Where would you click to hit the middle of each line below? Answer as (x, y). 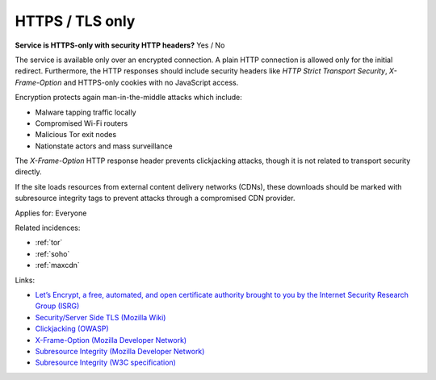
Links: (25, 280)
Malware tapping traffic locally (86, 112)
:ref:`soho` (52, 253)
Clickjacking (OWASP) (72, 329)
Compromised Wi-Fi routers (82, 123)
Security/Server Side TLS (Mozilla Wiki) (101, 317)
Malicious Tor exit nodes (76, 135)
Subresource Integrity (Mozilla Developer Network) (120, 351)
